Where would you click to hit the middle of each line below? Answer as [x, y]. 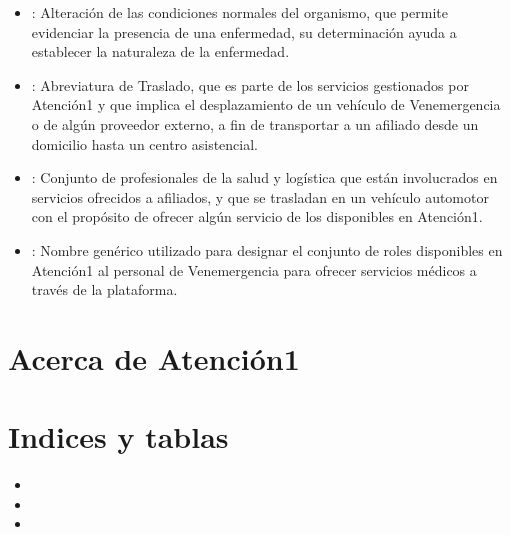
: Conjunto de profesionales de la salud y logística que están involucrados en [264, 177]
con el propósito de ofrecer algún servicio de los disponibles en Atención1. [257, 216]
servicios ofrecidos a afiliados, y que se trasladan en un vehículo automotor [260, 196]
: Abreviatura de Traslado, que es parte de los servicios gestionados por [250, 84]
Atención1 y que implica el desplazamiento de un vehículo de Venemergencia [266, 104]
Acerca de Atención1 [154, 357]
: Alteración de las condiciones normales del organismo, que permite [239, 12]
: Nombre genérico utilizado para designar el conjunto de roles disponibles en [267, 249]
